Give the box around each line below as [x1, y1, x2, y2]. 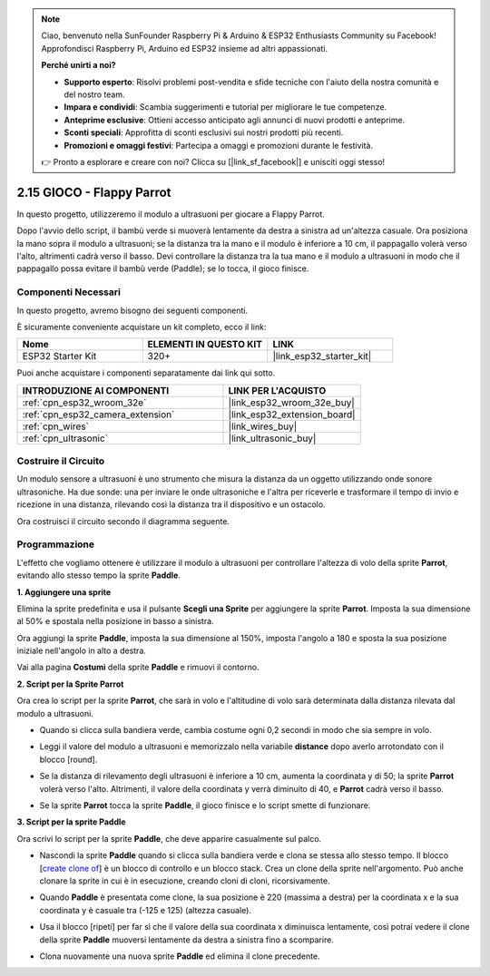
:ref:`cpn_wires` [22, 420, 90, 433]
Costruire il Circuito [16, 454, 105, 467]
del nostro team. [64, 89, 125, 100]
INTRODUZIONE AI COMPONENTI [22, 384, 170, 396]
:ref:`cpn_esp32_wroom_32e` [22, 395, 147, 408]
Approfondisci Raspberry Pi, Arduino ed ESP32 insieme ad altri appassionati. [41, 43, 328, 54]
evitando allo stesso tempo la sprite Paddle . [16, 570, 181, 581]
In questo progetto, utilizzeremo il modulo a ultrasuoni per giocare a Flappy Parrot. [16, 209, 326, 220]
